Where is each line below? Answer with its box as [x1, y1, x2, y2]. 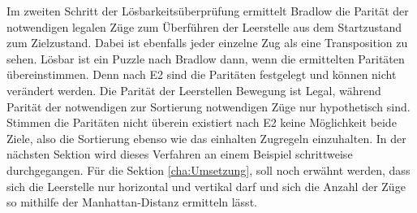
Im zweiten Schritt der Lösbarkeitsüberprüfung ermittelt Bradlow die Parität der [6, 2, 409, 19]
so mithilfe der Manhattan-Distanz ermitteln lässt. [6, 193, 257, 211]
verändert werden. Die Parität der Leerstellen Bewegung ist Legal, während [6, 81, 381, 98]
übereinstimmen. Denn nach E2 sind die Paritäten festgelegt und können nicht [6, 66, 397, 83]
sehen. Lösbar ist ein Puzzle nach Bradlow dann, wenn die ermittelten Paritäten [6, 50, 405, 67]
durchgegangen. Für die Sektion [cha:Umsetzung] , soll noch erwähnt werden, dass [6, 161, 411, 178]
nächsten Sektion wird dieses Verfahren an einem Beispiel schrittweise [6, 146, 353, 163]
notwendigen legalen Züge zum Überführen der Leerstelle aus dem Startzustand [6, 18, 402, 35]
